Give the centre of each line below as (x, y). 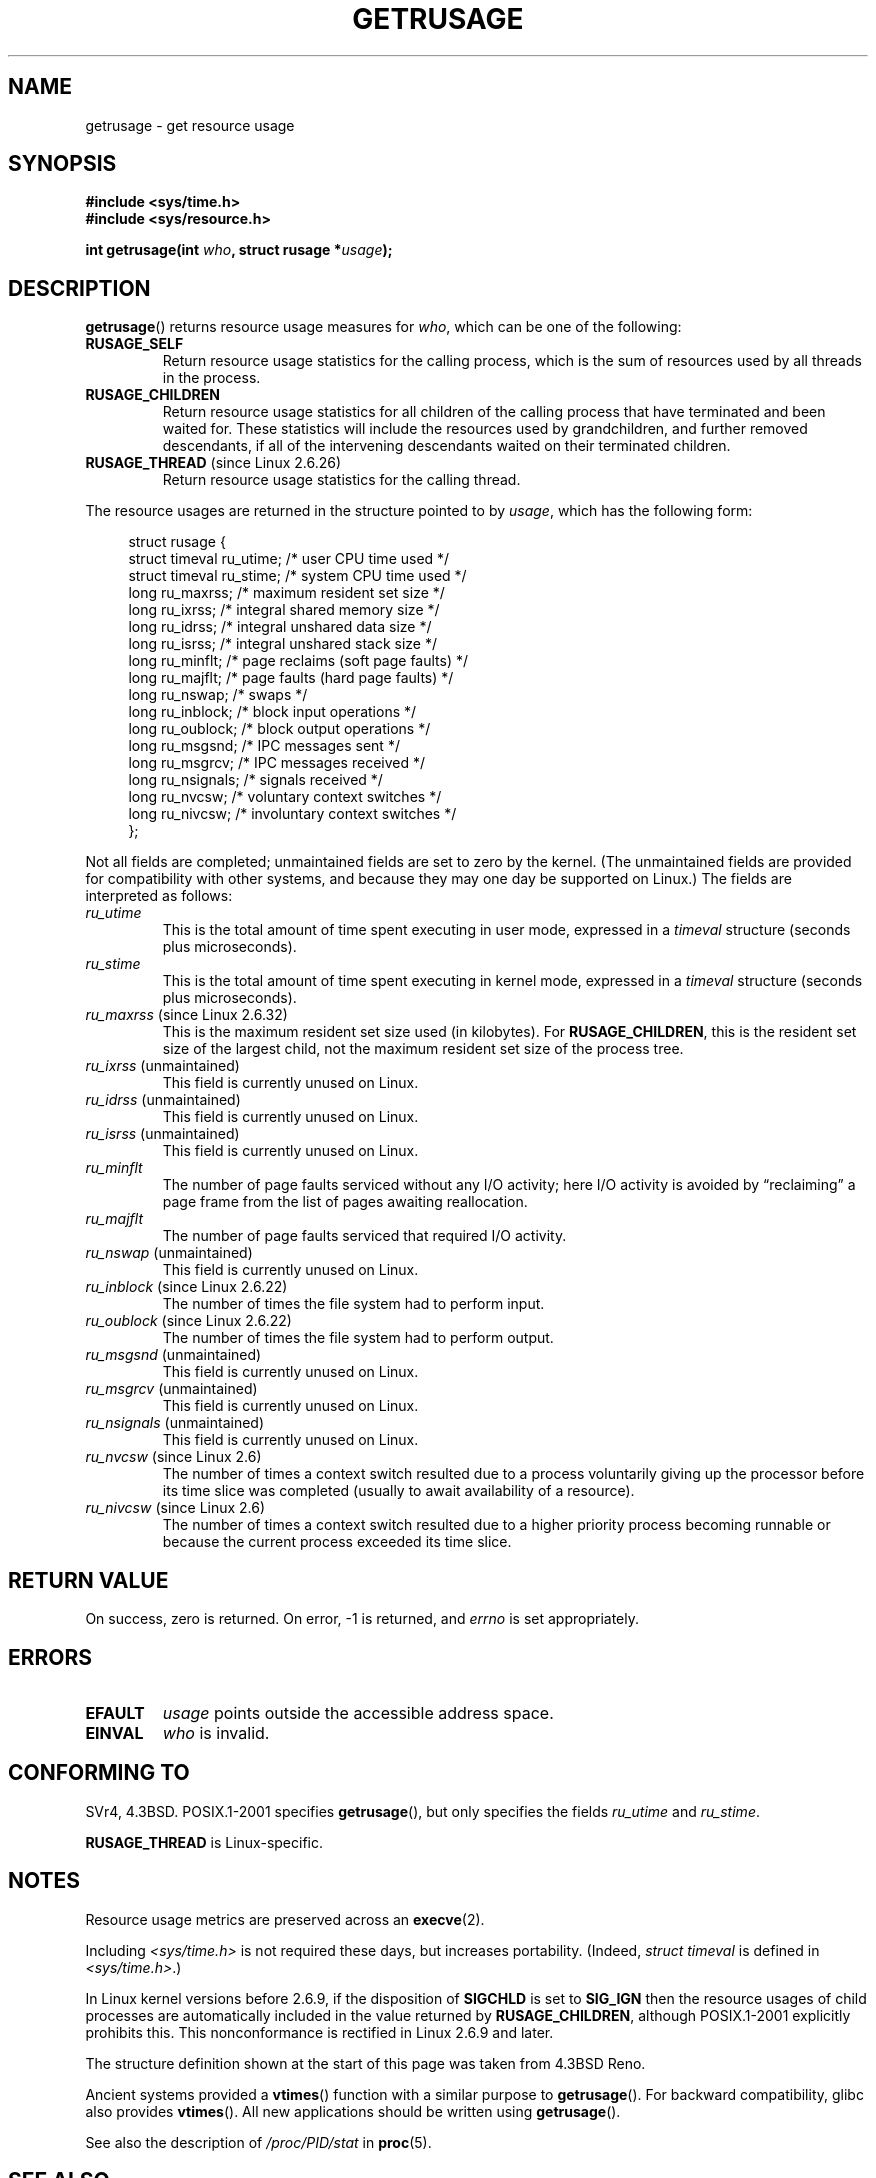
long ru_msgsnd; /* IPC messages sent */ (264, 746)
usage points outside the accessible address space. (358, 1712)
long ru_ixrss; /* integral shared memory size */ (284, 610)
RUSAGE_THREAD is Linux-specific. (204, 1842)
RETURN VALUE (88, 1580)
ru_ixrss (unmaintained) (162, 1066)
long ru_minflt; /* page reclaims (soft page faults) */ (298, 661)
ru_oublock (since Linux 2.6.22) (188, 1321)
